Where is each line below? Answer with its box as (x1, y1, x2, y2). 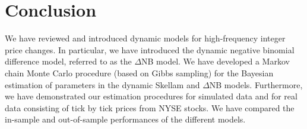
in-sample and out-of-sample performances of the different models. (5, 113, 246, 125)
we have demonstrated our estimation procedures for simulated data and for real (5, 90, 297, 102)
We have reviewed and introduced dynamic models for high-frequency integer (5, 32, 286, 44)
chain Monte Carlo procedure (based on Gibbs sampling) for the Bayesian (5, 66, 274, 79)
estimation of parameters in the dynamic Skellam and (5, 78, 200, 91)
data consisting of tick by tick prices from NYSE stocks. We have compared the (5, 101, 295, 114)
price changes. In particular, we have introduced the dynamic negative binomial (5, 43, 295, 56)
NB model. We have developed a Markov (141, 55, 290, 67)
